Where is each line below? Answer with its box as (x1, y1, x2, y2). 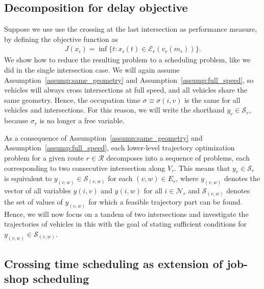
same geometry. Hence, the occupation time (4, 94, 140, 105)
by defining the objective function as (4, 33, 118, 44)
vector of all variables (4, 185, 71, 196)
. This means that (174, 162, 230, 173)
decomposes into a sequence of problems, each (106, 152, 250, 163)
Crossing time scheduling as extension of (4, 256, 223, 272)
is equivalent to (4, 173, 52, 184)
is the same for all (184, 94, 241, 105)
